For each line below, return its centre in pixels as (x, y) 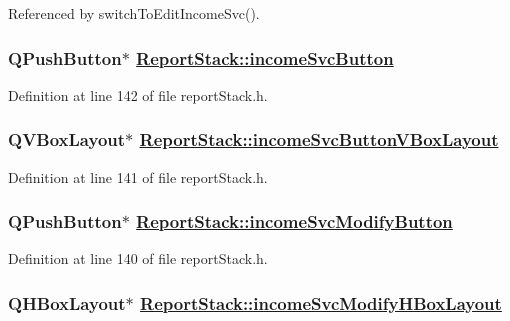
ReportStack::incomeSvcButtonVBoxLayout (319, 139)
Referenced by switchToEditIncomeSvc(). (134, 13)
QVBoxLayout (67, 139)
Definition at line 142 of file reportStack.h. (138, 94)
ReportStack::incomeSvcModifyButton (294, 221)
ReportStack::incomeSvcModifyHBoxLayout (321, 302)
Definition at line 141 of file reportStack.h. (138, 176)
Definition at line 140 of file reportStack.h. (138, 258)
